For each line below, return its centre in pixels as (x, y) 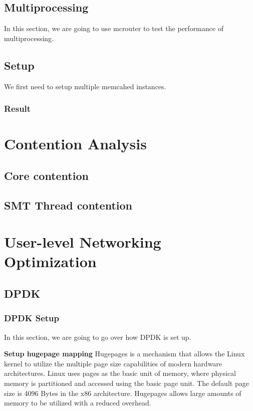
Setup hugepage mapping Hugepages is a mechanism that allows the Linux (124, 354)
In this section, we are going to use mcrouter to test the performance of (114, 28)
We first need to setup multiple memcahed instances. (85, 86)
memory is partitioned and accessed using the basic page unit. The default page (126, 383)
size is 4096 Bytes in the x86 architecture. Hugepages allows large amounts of (123, 393)
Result (18, 109)
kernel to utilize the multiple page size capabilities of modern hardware (113, 363)
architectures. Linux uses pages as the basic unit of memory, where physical (120, 373)
